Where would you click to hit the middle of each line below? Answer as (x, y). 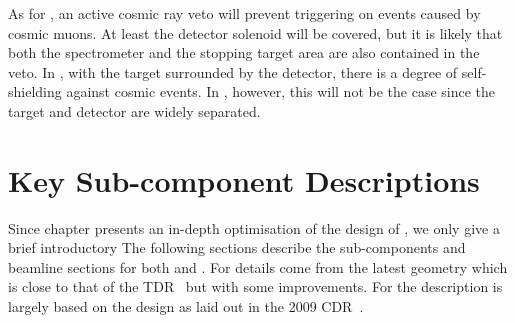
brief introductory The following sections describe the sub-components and (237, 247)
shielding (35, 91)
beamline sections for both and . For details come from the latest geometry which (258, 266)
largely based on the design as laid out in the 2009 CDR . (186, 306)
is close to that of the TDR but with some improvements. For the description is (255, 286)
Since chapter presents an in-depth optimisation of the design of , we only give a (254, 227)
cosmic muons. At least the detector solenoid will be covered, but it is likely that (255, 32)
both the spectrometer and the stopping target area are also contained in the (244, 52)
